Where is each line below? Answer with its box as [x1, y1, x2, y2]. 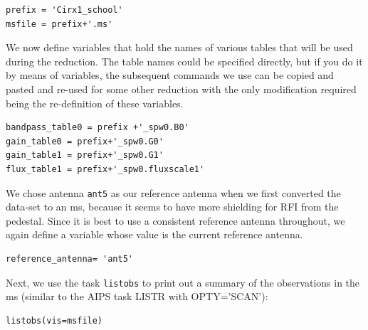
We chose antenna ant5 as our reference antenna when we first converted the [6, 185, 341, 200]
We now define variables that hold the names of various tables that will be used [6, 40, 353, 55]
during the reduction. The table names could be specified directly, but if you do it [6, 53, 363, 68]
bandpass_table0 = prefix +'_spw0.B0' [6, 122, 189, 133]
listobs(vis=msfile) [6, 315, 103, 326]
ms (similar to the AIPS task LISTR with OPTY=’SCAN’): [6, 289, 268, 304]
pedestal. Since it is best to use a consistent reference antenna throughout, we [6, 213, 345, 228]
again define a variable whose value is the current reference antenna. [6, 227, 303, 242]
